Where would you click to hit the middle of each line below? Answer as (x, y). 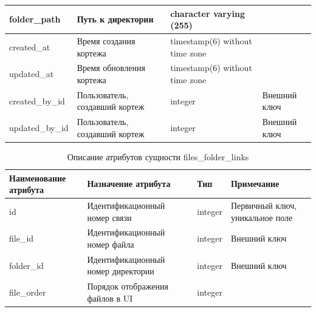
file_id (22, 238)
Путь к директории (115, 19)
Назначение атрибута (129, 184)
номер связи (109, 217)
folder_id (26, 265)
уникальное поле (262, 217)
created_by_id (37, 100)
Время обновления (111, 68)
